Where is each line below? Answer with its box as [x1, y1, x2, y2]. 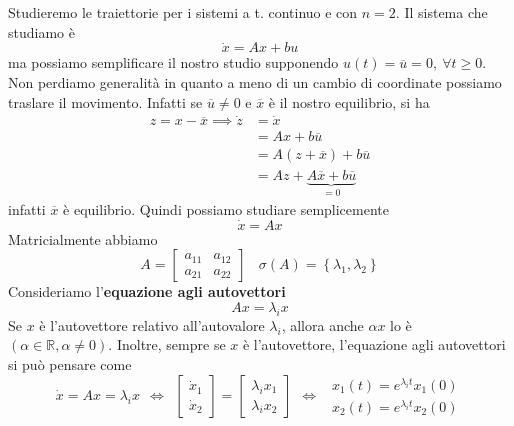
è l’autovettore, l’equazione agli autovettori [242, 334, 506, 355]
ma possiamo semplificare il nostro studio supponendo [8, 52, 339, 73]
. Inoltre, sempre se [108, 334, 226, 355]
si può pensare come [8, 353, 132, 374]
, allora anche [281, 314, 364, 335]
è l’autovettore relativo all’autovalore [39, 314, 265, 335]
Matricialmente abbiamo [8, 228, 158, 249]
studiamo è [8, 21, 75, 42]
